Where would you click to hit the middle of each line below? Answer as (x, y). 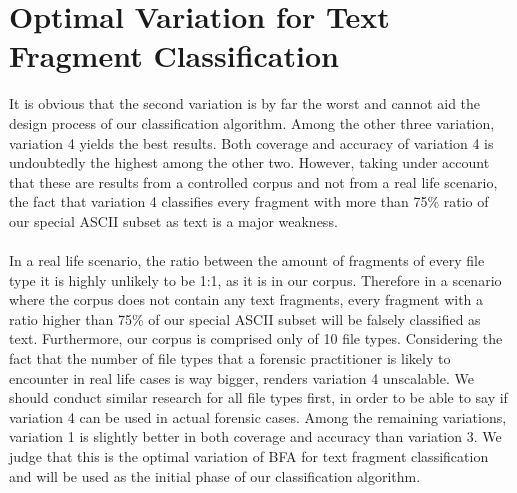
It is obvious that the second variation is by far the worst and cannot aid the (245, 103)
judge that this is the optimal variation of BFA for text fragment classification (249, 456)
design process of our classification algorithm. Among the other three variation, (252, 122)
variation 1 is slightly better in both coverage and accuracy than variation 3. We (255, 436)
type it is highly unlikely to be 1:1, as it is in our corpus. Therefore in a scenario (255, 279)
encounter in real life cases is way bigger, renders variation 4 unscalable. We (241, 377)
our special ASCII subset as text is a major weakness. (173, 220)
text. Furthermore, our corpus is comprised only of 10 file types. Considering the (256, 338)
